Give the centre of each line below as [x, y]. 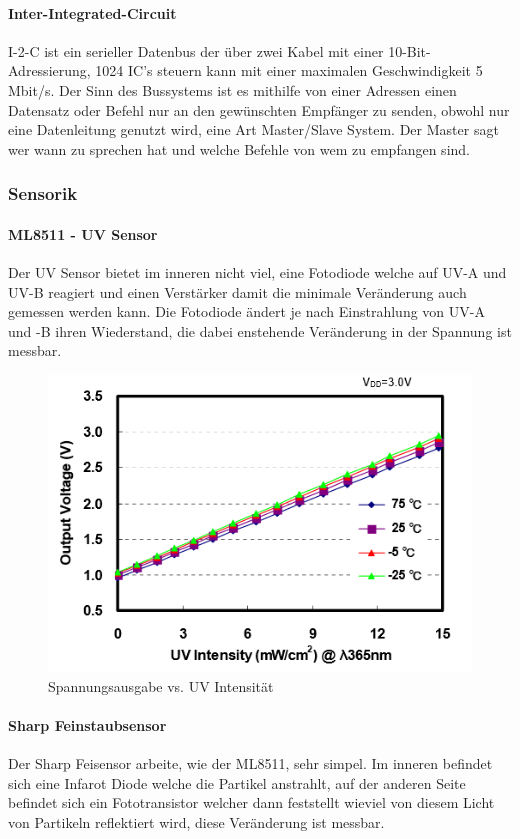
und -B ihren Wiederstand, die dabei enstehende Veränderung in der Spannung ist [260, 330]
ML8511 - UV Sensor [83, 233]
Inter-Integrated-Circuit [92, 12]
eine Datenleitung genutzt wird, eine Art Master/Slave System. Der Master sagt [253, 129]
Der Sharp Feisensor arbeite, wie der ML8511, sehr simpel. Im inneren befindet [250, 762]
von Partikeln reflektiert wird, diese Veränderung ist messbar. [196, 821]
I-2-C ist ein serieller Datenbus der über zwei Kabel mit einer [196, 50]
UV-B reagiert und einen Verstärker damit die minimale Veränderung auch [237, 291]
